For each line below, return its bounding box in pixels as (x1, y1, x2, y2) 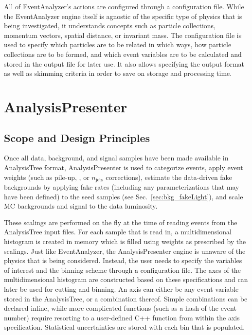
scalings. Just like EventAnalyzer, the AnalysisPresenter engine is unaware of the (4, 246, 246, 256)
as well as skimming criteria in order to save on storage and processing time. (4, 68, 232, 78)
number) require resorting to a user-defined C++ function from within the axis (4, 312, 240, 322)
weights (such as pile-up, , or (4, 172, 90, 182)
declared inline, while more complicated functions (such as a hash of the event (4, 303, 236, 313)
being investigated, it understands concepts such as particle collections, (4, 20, 216, 31)
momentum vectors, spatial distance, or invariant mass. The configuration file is (4, 30, 242, 40)
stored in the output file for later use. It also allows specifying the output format (4, 58, 245, 69)
